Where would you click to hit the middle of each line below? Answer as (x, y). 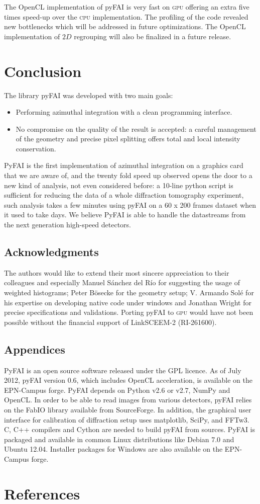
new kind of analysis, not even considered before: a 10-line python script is (119, 185)
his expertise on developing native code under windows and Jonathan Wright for (128, 302)
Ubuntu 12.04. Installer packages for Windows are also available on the (113, 449)
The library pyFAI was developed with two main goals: (89, 95)
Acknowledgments (51, 252)
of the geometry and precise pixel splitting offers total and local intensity (128, 139)
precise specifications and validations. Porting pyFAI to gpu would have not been (129, 312)
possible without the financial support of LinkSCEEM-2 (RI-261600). (110, 322)
